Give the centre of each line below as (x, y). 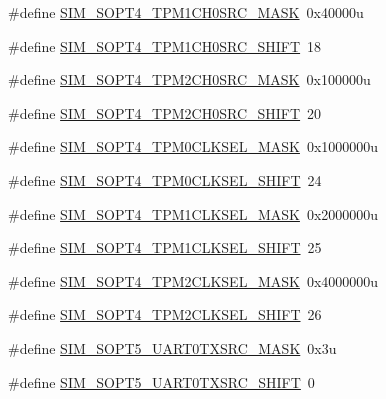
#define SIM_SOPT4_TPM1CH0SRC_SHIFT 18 (165, 45)
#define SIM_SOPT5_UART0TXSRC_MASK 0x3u (172, 347)
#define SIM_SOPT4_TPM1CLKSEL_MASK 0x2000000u (193, 213)
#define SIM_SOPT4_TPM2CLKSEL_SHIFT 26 (165, 314)
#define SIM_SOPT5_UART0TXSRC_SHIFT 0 (161, 381)
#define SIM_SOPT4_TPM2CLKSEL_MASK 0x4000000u (193, 280)
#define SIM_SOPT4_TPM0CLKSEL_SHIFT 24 (165, 179)
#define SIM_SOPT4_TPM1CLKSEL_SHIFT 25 (165, 247)
